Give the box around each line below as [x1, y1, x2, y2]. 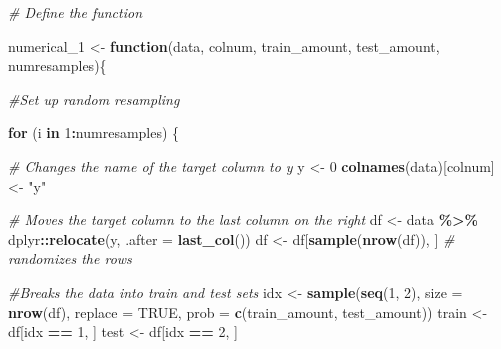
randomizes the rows [8, 248, 132, 269]
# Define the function [8, 2, 143, 22]
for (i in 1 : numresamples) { [8, 122, 180, 143]
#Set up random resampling [8, 88, 180, 109]
